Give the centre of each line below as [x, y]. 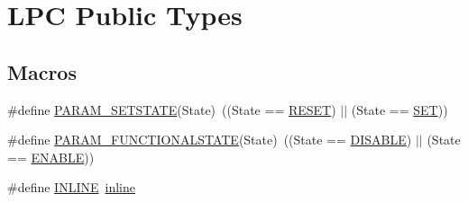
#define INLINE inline [71, 187]
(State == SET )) [399, 109]
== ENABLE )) [51, 157]
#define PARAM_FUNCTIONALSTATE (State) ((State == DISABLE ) [210, 140]
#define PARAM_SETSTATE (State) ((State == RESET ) [172, 109]
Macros [42, 71]
